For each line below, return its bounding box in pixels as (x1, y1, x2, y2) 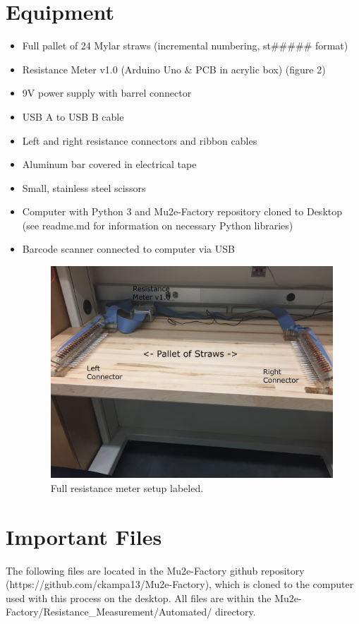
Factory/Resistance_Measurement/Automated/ (6, 604, 212, 619)
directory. (215, 604, 256, 619)
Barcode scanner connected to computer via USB (22, 241, 235, 256)
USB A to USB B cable (22, 109, 124, 124)
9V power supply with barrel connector (22, 85, 192, 100)
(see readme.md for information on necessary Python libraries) (22, 217, 293, 232)
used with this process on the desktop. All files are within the (6, 590, 272, 605)
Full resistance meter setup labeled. (50, 480, 204, 495)
